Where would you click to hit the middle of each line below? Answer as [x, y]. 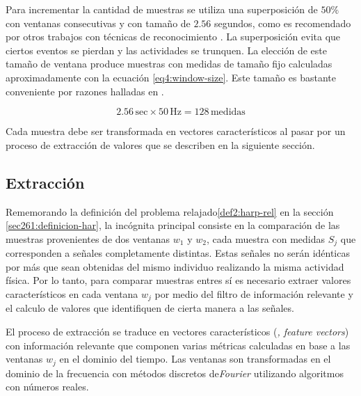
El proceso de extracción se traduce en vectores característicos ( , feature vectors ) [177, 332]
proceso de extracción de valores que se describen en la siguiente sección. [160, 144]
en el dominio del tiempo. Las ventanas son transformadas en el [195, 359]
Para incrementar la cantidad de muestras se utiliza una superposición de [162, 9]
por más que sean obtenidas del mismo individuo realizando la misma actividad [175, 266]
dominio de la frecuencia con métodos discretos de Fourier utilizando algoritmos [175, 373]
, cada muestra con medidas [266, 238]
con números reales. [47, 387]
